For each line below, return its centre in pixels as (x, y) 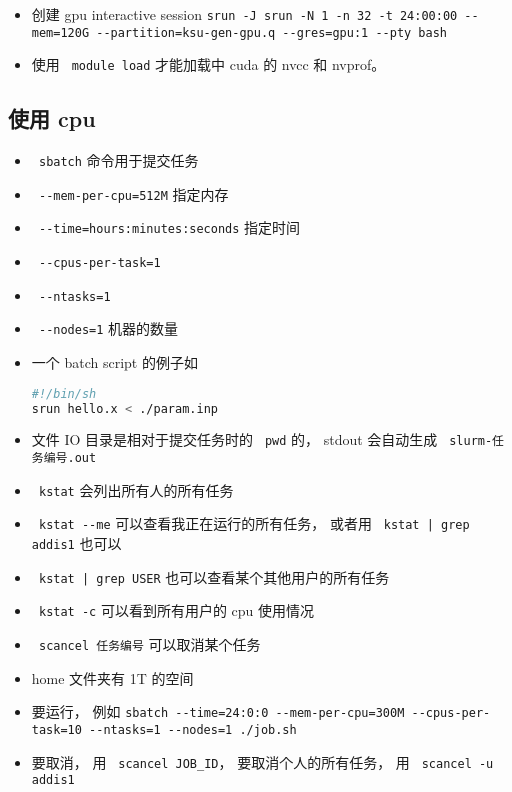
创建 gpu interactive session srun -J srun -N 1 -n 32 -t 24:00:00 (244, 14)
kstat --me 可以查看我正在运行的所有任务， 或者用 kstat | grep (254, 523)
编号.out (70, 458)
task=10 (56, 729)
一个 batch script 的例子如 (114, 362)
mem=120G (60, 32)
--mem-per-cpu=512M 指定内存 (133, 193)
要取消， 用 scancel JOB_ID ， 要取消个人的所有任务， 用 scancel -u (262, 761)
